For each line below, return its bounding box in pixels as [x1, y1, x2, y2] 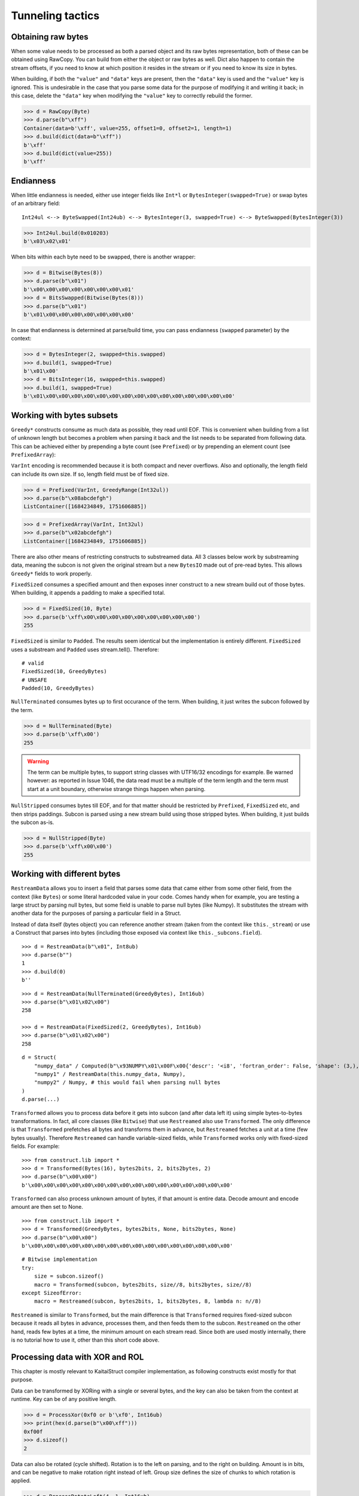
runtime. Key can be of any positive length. [11, 1395, 117, 1403]
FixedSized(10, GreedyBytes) [22, 668, 107, 675]
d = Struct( [22, 1054, 57, 1061]
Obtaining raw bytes [11, 32, 89, 42]
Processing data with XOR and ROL [11, 1352, 144, 1362]
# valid [22, 659, 44, 667]
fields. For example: [11, 1143, 60, 1150]
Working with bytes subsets [11, 410, 118, 420]
